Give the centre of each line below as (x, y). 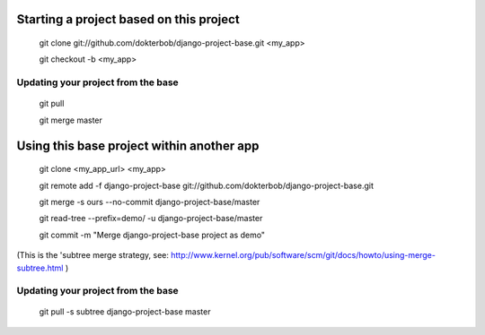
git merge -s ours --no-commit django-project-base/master (150, 202)
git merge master (71, 120)
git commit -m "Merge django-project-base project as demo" (152, 235)
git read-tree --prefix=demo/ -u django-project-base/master (151, 219)
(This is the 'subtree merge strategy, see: (93, 255)
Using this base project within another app (138, 146)
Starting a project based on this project (128, 19)
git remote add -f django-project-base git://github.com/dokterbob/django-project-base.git (207, 185)
